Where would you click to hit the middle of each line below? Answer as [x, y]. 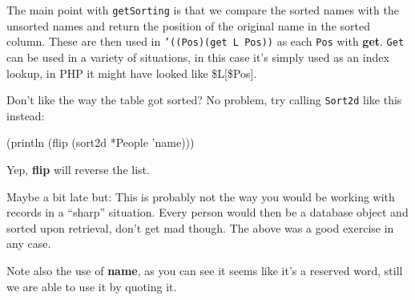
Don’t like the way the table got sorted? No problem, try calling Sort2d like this [204, 100]
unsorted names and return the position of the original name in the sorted [188, 25]
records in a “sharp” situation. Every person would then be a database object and [207, 212]
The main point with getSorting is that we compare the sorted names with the [203, 10]
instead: [26, 115]
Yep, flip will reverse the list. [78, 169]
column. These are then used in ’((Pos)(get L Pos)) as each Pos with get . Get [205, 41]
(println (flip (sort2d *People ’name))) [101, 142]
